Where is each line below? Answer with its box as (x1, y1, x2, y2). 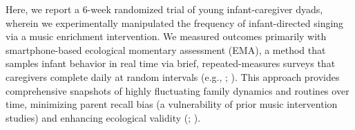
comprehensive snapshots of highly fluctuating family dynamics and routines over (6, 83, 349, 98)
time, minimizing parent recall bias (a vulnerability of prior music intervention (6, 97, 338, 111)
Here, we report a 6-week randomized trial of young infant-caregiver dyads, (6, 2, 323, 16)
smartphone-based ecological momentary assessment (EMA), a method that (6, 42, 326, 57)
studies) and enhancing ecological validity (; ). (6, 110, 201, 124)
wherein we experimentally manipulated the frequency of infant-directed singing (6, 15, 344, 30)
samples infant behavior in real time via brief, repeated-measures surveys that (6, 56, 336, 71)
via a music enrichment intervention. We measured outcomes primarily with (6, 29, 327, 44)
